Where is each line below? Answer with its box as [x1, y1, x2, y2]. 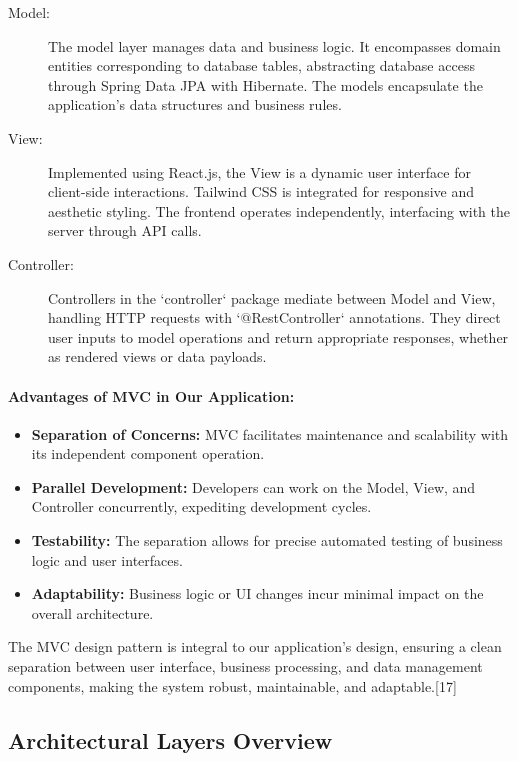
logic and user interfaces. [31, 549, 183, 570]
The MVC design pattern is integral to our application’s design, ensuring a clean [8, 636, 502, 657]
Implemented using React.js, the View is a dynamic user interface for [48, 161, 471, 182]
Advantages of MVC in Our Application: [8, 385, 295, 406]
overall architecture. [31, 602, 154, 623]
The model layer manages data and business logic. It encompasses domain [48, 35, 501, 56]
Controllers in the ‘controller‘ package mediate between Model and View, [48, 287, 496, 308]
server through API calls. [48, 220, 202, 241]
